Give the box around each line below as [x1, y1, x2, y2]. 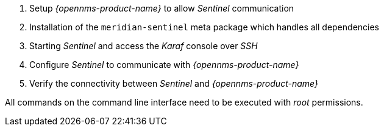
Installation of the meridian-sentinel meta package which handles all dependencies [29, 22, 380, 32]
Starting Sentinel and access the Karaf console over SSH [29, 41, 258, 51]
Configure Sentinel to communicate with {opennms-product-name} [29, 59, 299, 70]
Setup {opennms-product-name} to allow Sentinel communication [29, 3, 294, 13]
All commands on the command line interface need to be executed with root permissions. [5, 97, 363, 107]
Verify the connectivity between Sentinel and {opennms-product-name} [29, 78, 318, 89]
